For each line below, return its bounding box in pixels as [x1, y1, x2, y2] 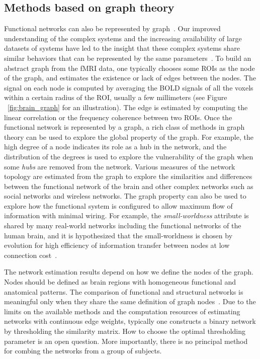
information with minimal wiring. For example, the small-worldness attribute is [4, 210, 249, 221]
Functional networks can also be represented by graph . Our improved [4, 23, 221, 34]
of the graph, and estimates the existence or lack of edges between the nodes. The [4, 72, 256, 83]
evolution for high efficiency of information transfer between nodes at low [4, 240, 230, 250]
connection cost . [4, 249, 57, 260]
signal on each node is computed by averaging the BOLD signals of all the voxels [4, 82, 253, 93]
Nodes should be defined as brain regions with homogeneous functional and [4, 277, 236, 287]
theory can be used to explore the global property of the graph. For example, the [4, 131, 253, 142]
